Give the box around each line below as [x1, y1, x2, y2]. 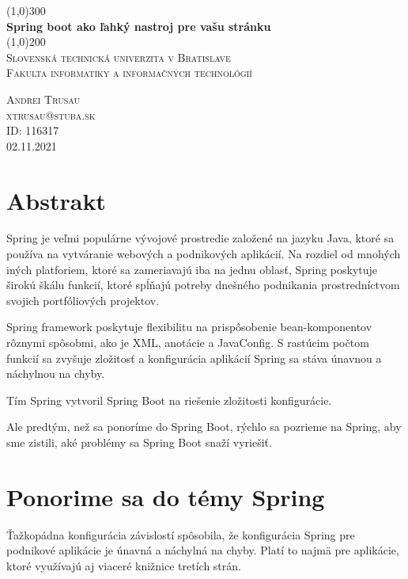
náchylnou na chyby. [6, 365, 105, 382]
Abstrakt [6, 184, 106, 216]
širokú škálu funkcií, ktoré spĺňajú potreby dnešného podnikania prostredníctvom [6, 276, 400, 293]
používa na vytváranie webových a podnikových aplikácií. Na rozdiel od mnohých [6, 246, 401, 262]
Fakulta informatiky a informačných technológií [6, 64, 252, 81]
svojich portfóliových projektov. [6, 291, 160, 308]
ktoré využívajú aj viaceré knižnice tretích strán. [6, 557, 241, 573]
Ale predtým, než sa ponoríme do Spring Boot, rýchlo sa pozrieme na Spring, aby [6, 418, 402, 435]
